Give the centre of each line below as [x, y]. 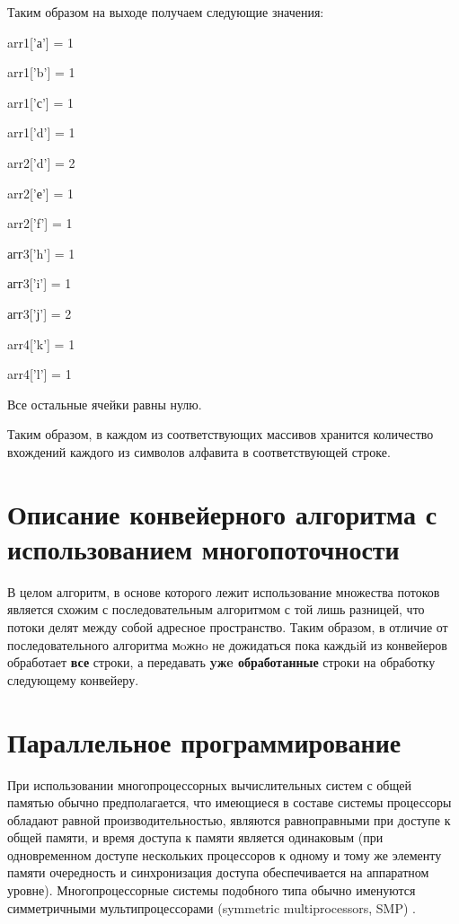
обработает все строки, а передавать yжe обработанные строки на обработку [221, 662]
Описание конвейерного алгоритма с [222, 513]
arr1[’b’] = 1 [41, 72]
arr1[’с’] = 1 [40, 102]
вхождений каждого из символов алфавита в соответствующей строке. [199, 451]
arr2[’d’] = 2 [41, 162]
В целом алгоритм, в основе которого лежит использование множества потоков [224, 591]
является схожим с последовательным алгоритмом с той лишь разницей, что [216, 609]
